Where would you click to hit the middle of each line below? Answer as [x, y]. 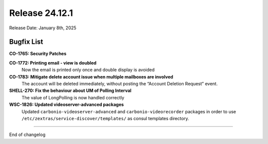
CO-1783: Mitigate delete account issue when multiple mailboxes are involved [91, 76]
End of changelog [27, 135]
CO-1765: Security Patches [38, 54]
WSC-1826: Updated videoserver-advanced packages [67, 105]
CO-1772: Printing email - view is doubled [53, 63]
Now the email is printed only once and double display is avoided [88, 70]
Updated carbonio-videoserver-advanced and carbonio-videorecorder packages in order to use [129, 111]
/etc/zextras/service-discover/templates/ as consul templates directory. [105, 118]
